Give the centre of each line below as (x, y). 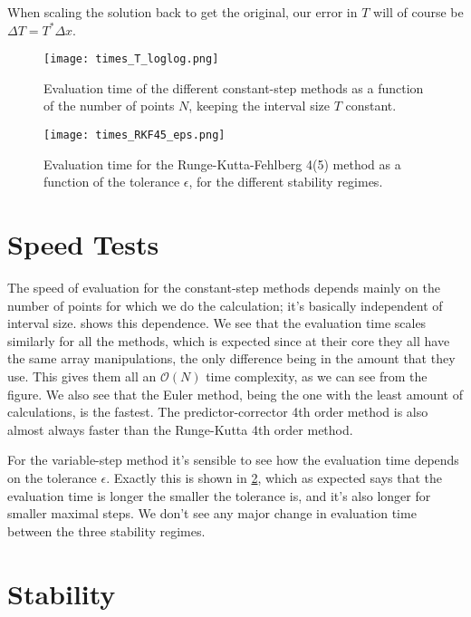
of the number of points (109, 106)
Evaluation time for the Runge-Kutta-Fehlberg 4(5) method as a (222, 164)
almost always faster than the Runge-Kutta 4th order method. (180, 429)
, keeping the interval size (259, 106)
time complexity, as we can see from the (317, 376)
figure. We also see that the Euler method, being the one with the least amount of (235, 394)
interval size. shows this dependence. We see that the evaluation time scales (217, 323)
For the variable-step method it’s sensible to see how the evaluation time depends (233, 460)
